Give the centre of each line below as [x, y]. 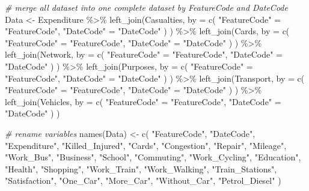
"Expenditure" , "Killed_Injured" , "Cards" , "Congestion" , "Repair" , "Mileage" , [146, 145]
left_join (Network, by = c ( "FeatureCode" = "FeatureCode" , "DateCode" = [144, 54]
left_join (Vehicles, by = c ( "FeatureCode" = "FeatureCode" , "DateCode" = [143, 101]
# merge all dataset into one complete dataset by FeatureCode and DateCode [146, 7]
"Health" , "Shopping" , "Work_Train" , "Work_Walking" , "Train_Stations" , [141, 168]
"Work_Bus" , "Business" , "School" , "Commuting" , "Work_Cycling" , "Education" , [153, 157]
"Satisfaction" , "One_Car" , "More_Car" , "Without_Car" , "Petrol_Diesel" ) [143, 180]
